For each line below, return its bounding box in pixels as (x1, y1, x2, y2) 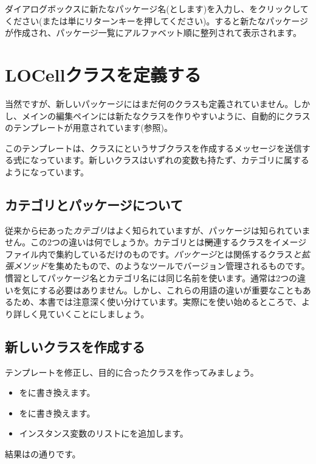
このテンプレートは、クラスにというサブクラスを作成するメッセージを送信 (5, 141, 302, 154)
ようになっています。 (5, 165, 89, 178)
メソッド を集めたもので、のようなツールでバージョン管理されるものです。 (13, 259, 310, 272)
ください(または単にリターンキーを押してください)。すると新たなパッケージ (5, 14, 309, 27)
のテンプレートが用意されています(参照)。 (5, 121, 173, 134)
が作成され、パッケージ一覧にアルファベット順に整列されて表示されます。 (5, 26, 301, 39)
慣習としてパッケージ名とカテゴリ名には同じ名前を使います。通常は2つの (5, 272, 297, 284)
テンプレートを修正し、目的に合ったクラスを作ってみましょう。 (5, 365, 259, 378)
